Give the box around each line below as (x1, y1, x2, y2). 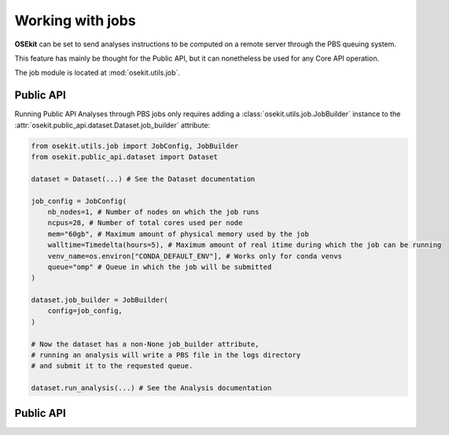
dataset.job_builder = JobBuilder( (31, 296, 168, 304)
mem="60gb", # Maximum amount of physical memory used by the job (47, 229, 310, 238)
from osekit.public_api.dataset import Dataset (31, 153, 218, 161)
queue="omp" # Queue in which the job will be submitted (47, 262, 272, 271)
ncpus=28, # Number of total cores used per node (47, 219, 243, 227)
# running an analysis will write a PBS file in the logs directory (31, 351, 301, 359)
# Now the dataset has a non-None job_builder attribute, (31, 339, 259, 348)
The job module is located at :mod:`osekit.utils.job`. (14, 68, 181, 78)
